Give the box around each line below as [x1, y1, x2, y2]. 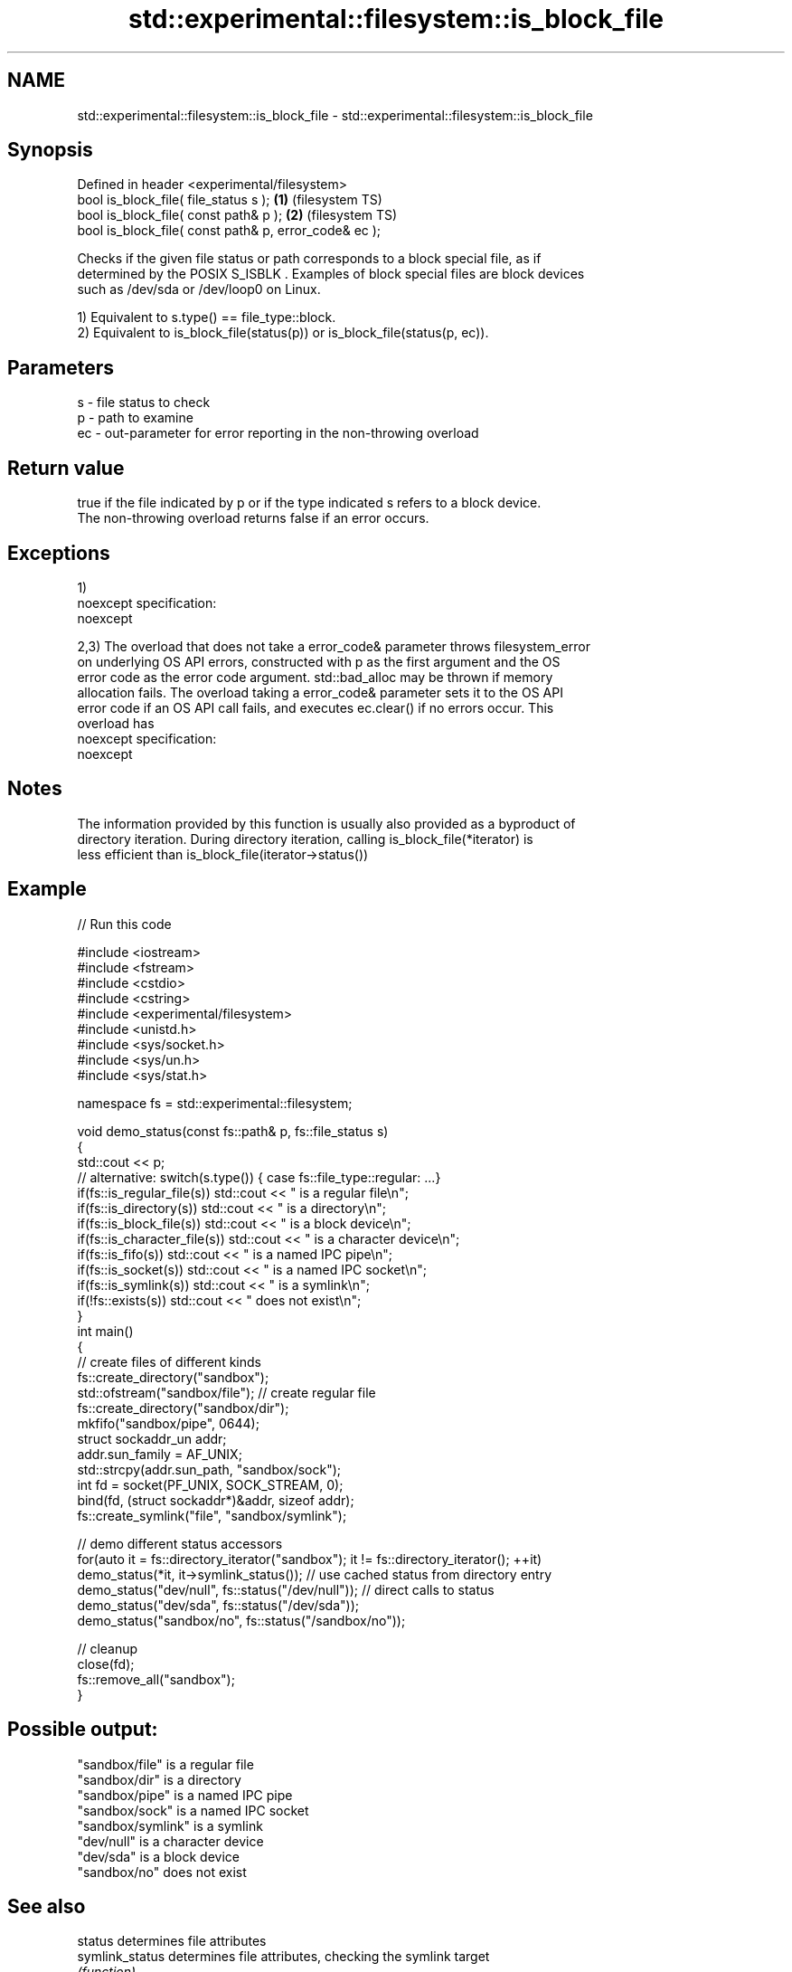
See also [7, 1894, 86, 1918]
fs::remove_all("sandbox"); [77, 1671, 235, 1687]
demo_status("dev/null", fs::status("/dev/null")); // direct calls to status [77, 1581, 495, 1598]
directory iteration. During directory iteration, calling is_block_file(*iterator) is [77, 830, 533, 847]
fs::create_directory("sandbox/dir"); [77, 1399, 289, 1416]
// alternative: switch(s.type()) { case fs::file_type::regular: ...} [77, 1169, 441, 1185]
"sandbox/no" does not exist [77, 1863, 247, 1880]
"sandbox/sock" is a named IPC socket [77, 1802, 309, 1818]
